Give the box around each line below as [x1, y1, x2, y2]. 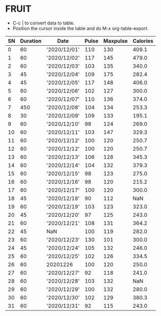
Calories [133, 37, 154, 44]
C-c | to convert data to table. [12, 20, 75, 26]
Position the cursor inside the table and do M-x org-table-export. [12, 25, 149, 31]
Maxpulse [103, 37, 128, 44]
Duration [20, 37, 42, 44]
